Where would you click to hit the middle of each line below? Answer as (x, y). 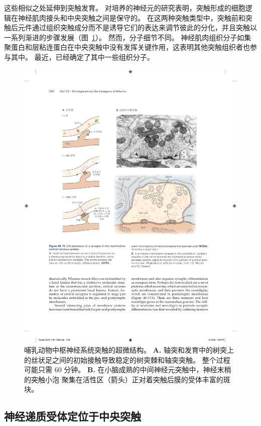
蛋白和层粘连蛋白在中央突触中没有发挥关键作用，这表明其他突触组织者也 (130, 47)
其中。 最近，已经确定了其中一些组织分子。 (82, 57)
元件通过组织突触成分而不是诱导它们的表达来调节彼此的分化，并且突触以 (137, 27)
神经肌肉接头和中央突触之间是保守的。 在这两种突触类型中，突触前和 (132, 17)
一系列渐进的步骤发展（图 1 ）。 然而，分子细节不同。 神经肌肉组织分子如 (124, 37)
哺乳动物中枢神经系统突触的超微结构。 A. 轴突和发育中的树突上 (129, 349)
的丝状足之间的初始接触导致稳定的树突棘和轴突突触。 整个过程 (127, 359)
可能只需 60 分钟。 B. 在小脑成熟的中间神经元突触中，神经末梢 (128, 369)
